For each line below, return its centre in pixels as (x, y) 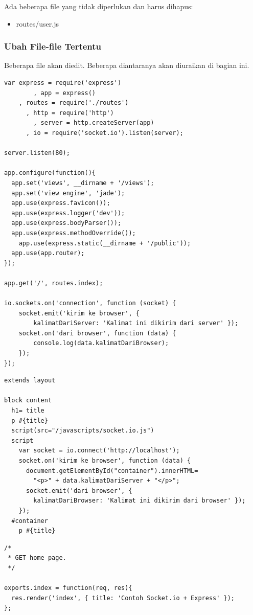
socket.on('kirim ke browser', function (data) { (105, 460)
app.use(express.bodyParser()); (66, 223)
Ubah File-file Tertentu (53, 46)
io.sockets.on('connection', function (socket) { (90, 303)
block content (28, 401)
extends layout (30, 381)
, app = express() (64, 93)
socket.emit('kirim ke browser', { (79, 313)
